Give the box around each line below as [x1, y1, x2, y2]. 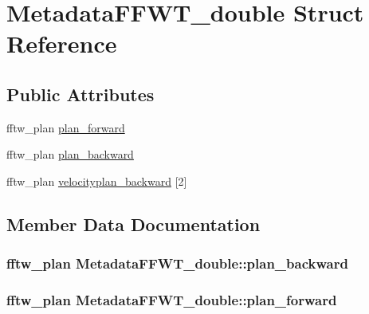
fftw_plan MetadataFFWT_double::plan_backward [6, 253, 348, 273]
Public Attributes [6, 81, 155, 106]
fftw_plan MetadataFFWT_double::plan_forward [6, 290, 337, 310]
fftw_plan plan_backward [6, 146, 134, 163]
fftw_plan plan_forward [6, 119, 125, 135]
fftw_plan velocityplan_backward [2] [6, 172, 187, 189]
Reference [6, 27, 117, 60]
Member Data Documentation [6, 211, 261, 236]
